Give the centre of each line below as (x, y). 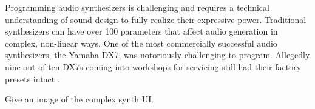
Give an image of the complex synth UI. (80, 99)
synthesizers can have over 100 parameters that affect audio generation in (141, 31)
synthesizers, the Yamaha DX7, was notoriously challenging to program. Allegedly (157, 55)
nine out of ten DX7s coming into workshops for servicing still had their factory (153, 66)
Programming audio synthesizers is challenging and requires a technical (137, 7)
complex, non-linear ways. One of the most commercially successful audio (141, 43)
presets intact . (32, 78)
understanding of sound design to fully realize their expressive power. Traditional (156, 19)
